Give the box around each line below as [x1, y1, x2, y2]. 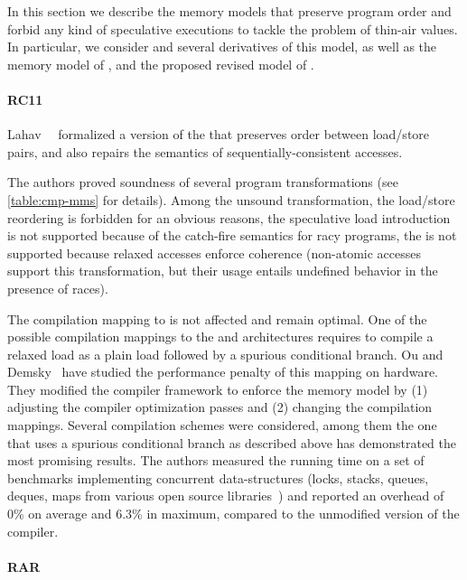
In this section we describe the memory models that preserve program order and [7, 2, 452, 20]
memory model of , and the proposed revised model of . [7, 54, 314, 73]
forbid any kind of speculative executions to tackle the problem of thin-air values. [7, 19, 458, 38]
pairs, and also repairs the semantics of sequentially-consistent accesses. [7, 142, 403, 161]
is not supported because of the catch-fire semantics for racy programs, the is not [7, 226, 457, 245]
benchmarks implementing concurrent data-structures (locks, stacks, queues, [7, 468, 429, 487]
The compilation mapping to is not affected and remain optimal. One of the [7, 309, 427, 328]
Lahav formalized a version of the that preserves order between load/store [7, 125, 430, 144]
